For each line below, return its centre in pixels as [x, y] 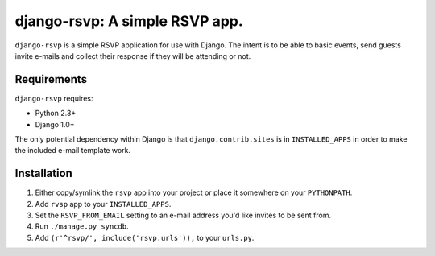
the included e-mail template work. [73, 151]
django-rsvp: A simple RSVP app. [129, 21]
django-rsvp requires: [54, 98]
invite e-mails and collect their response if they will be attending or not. [133, 56]
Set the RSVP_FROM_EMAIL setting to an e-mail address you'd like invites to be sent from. [183, 215]
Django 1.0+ [55, 124]
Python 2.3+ [56, 114]
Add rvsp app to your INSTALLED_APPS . [103, 204]
